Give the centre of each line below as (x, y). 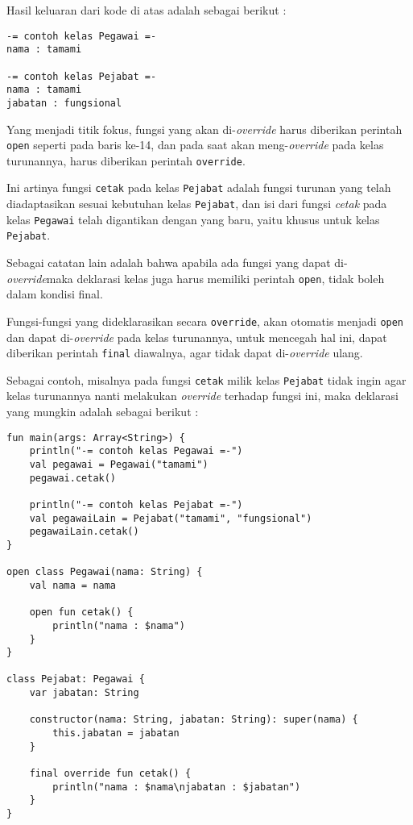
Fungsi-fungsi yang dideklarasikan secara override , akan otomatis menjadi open (205, 321)
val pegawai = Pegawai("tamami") (119, 464)
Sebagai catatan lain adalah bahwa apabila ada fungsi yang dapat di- (177, 262)
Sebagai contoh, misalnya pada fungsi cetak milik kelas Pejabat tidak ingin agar (206, 379)
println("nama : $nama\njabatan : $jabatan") (177, 787)
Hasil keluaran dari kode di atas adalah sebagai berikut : (147, 10)
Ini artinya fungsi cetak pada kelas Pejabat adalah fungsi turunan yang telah (199, 187)
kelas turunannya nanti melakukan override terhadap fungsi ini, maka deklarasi (202, 396)
